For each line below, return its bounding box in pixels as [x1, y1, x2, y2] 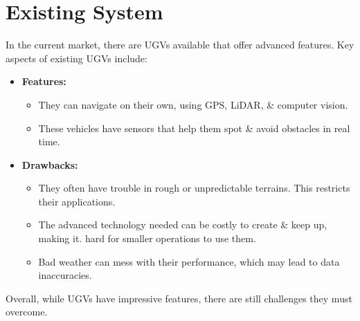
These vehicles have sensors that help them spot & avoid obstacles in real [38, 120, 350, 135]
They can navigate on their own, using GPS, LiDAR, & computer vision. [38, 97, 348, 111]
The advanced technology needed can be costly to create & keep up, [38, 217, 327, 232]
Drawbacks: [21, 157, 78, 172]
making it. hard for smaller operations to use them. [38, 231, 256, 246]
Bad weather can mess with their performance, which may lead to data [38, 254, 340, 268]
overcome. [6, 304, 48, 319]
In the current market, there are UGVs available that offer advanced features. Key [6, 37, 354, 52]
